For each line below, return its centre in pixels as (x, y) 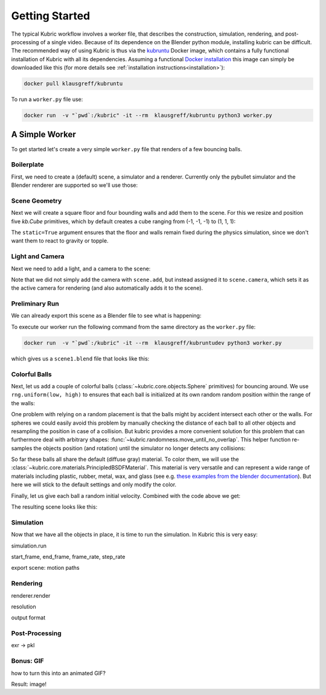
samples (22, 448)
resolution (24, 606)
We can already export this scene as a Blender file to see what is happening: (106, 316)
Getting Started (51, 16)
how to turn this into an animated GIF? (58, 673)
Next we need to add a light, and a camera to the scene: (81, 269)
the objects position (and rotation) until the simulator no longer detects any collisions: (139, 448)
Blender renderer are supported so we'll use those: (75, 185)
